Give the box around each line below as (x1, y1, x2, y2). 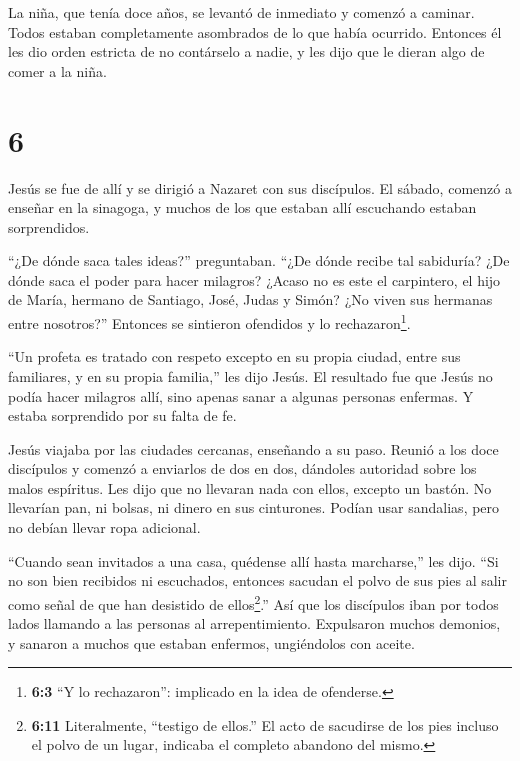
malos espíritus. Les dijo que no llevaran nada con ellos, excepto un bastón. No (8, 477, 492, 498)
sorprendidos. (8, 216, 90, 237)
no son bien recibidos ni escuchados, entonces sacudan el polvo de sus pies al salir (8, 570, 507, 591)
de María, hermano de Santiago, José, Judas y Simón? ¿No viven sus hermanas (8, 289, 493, 310)
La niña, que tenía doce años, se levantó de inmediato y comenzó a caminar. (8, 2, 475, 22)
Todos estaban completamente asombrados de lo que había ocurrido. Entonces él (8, 21, 502, 42)
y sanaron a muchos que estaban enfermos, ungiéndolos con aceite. (8, 632, 415, 653)
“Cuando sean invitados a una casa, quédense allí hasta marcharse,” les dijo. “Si (8, 550, 499, 571)
